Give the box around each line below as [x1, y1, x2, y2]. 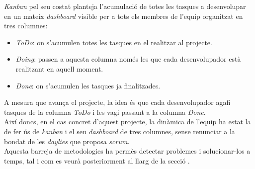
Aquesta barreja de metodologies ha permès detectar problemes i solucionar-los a [4, 146, 251, 156]
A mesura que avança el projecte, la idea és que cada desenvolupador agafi [4, 97, 231, 107]
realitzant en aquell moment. [15, 63, 103, 74]
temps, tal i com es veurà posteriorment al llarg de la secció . [4, 155, 190, 166]
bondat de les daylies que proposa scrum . [4, 136, 130, 146]
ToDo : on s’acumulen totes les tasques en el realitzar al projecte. [15, 37, 212, 47]
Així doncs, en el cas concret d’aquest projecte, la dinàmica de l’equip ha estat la [4, 116, 251, 127]
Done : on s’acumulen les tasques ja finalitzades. [15, 80, 161, 90]
